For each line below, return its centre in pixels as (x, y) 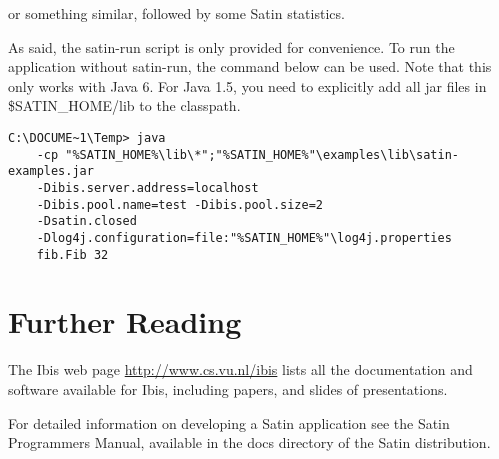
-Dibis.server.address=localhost (147, 187)
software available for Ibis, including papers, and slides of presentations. (228, 388)
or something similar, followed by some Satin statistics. (176, 13)
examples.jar (51, 171)
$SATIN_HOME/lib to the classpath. (124, 105)
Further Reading (125, 321)
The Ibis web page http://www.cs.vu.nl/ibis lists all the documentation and (240, 369)
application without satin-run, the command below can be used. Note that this (250, 66)
